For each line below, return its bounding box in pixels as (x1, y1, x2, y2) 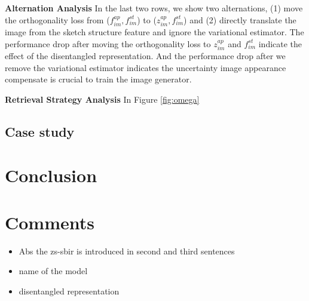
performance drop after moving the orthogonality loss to (5, 37, 211, 50)
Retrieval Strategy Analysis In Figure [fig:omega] (5, 93, 200, 105)
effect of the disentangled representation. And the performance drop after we (5, 50, 286, 62)
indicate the (258, 37, 302, 50)
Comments (5, 210, 94, 234)
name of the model (19, 265, 88, 277)
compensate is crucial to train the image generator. (5, 73, 192, 85)
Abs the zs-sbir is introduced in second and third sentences (19, 244, 235, 257)
